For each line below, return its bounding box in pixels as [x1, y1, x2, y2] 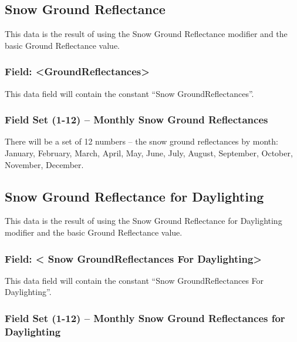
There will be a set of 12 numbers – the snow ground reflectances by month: [5, 135, 278, 147]
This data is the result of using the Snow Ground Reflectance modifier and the [5, 28, 288, 40]
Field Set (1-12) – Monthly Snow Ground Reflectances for [5, 310, 285, 325]
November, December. [5, 158, 84, 170]
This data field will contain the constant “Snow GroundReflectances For [5, 274, 264, 286]
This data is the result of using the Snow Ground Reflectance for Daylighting [5, 214, 282, 227]
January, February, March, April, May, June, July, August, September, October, [5, 147, 293, 159]
